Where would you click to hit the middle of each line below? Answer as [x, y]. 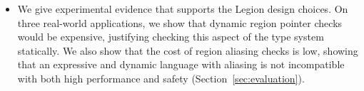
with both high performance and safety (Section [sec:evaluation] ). [161, 78]
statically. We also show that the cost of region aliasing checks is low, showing [188, 50]
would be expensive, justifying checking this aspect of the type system [171, 37]
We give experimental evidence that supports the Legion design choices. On [183, 9]
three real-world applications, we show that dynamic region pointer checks [180, 22]
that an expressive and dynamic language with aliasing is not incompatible [181, 64]
